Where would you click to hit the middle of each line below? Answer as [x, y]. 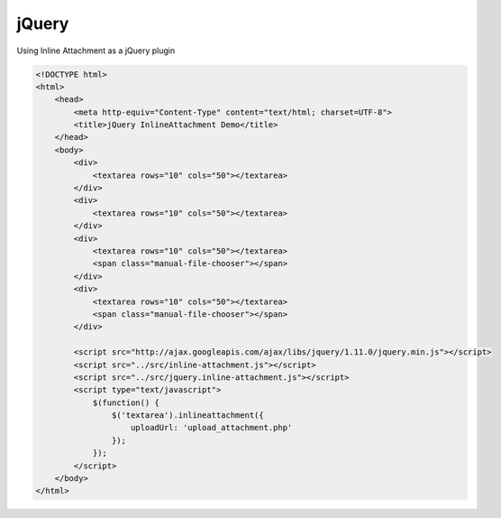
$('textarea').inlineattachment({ [188, 416]
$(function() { [126, 402]
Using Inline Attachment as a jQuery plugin [96, 51]
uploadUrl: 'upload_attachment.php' [212, 428]
